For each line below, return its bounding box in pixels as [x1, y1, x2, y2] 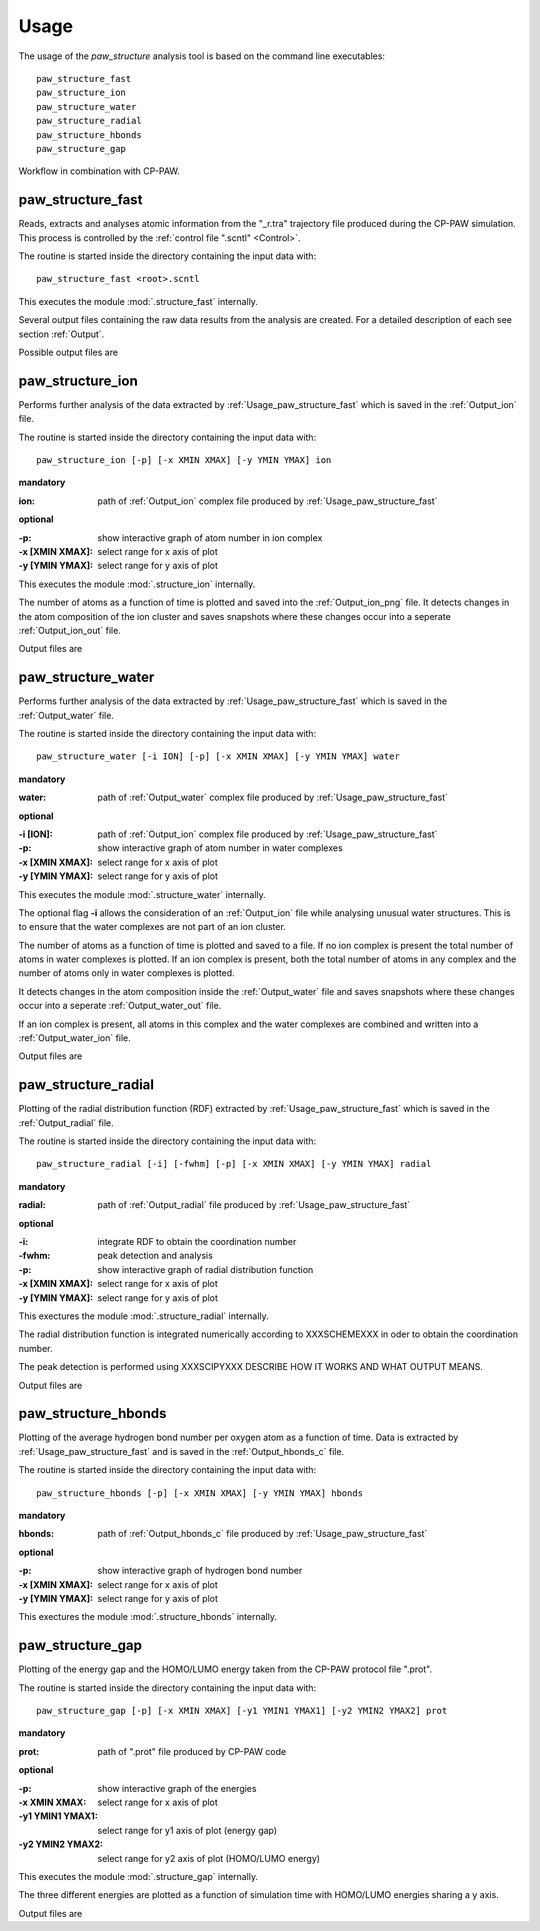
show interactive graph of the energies [97, 1782, 257, 1794]
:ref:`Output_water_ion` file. [18, 1032, 132, 1044]
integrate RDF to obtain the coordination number [97, 1236, 297, 1248]
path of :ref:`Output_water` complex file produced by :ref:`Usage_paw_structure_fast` [97, 791, 449, 804]
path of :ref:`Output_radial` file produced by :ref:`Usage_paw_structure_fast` [97, 1199, 411, 1211]
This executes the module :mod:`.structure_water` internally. [18, 888, 267, 900]
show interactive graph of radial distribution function [97, 1263, 314, 1275]
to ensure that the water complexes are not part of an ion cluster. [18, 921, 287, 933]
